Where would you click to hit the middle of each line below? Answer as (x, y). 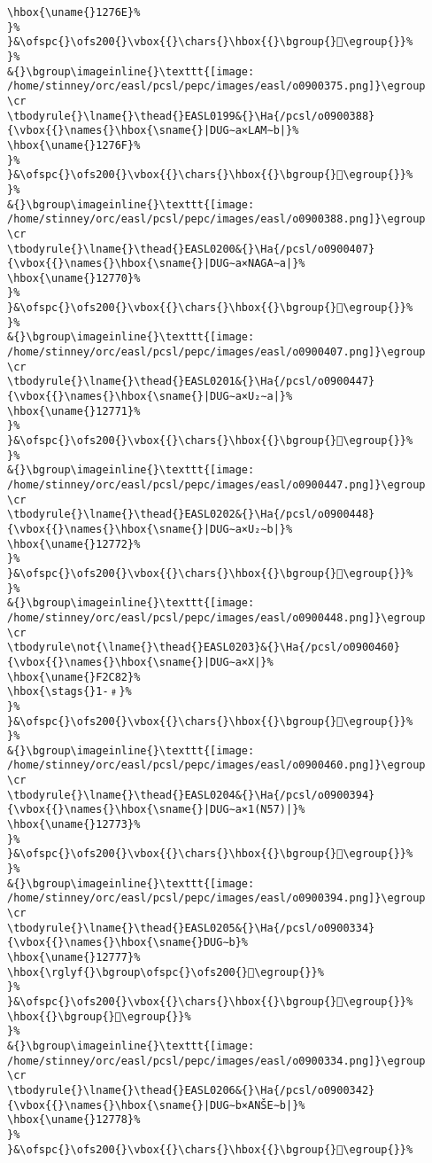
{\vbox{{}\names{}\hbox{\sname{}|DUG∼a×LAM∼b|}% (153, 131)
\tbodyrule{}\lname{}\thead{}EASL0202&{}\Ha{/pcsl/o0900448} (191, 515)
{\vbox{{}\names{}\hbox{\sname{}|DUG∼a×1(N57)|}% (156, 810)
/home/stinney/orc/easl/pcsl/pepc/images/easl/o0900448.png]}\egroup (216, 617)
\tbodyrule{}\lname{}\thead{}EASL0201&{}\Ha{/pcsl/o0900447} (191, 382)
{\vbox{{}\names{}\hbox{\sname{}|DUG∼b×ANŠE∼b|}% (156, 1105)
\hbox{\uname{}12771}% (74, 411)
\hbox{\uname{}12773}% (74, 825)
